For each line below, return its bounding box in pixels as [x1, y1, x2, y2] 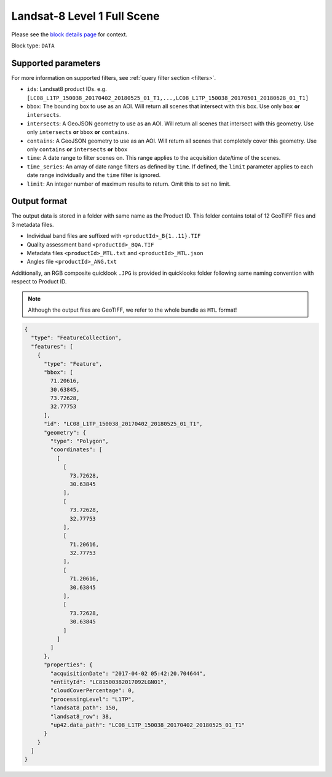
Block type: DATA [11, 42, 55, 49]
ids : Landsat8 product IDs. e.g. [26, 85, 107, 93]
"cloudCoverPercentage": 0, [50, 687, 135, 694]
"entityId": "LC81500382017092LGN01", [50, 678, 167, 685]
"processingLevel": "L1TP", [50, 695, 135, 703]
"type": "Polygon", [50, 438, 109, 445]
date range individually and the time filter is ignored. [26, 172, 161, 179]
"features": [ [31, 343, 74, 350]
